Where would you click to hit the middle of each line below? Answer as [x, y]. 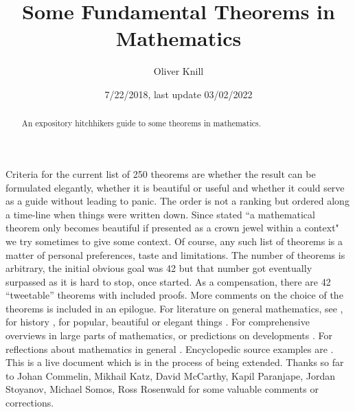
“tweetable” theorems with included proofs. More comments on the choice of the [174, 295]
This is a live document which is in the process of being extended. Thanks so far [175, 362]
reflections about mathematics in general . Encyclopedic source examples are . [170, 348]
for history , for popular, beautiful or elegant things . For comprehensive [158, 322]
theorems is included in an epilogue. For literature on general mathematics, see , [174, 308]
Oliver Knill [179, 71]
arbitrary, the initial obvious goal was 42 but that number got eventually [159, 268]
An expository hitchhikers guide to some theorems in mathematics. [141, 123]
